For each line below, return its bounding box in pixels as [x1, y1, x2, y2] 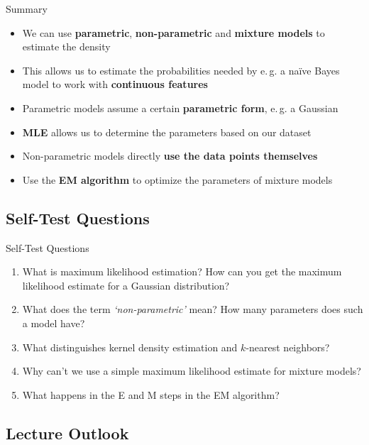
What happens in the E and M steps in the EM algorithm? [22, 387, 280, 402]
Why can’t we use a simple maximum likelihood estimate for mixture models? [22, 363, 361, 378]
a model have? [22, 315, 85, 330]
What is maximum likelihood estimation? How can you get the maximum [22, 264, 342, 279]
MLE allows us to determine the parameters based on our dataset [22, 124, 312, 139]
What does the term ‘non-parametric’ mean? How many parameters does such [22, 302, 363, 317]
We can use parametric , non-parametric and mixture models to [22, 25, 325, 40]
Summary [6, 1, 48, 16]
